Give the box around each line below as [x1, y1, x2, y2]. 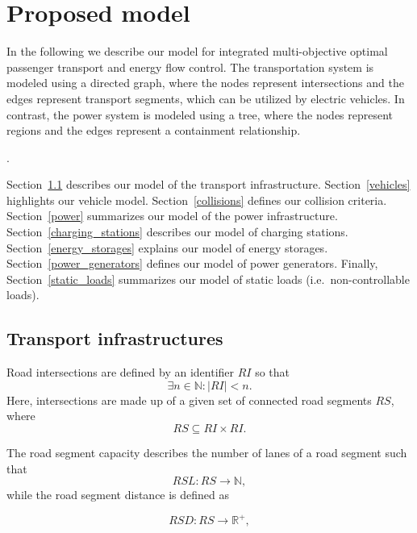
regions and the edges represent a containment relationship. [6, 122, 301, 139]
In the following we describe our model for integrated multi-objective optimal [6, 43, 388, 60]
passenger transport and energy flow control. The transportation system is [6, 58, 374, 75]
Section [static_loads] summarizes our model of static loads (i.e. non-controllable [6, 270, 410, 287]
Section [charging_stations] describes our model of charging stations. [6, 223, 348, 240]
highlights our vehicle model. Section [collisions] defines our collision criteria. [6, 191, 387, 208]
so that [255, 364, 290, 381]
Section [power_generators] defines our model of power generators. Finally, [6, 255, 378, 272]
